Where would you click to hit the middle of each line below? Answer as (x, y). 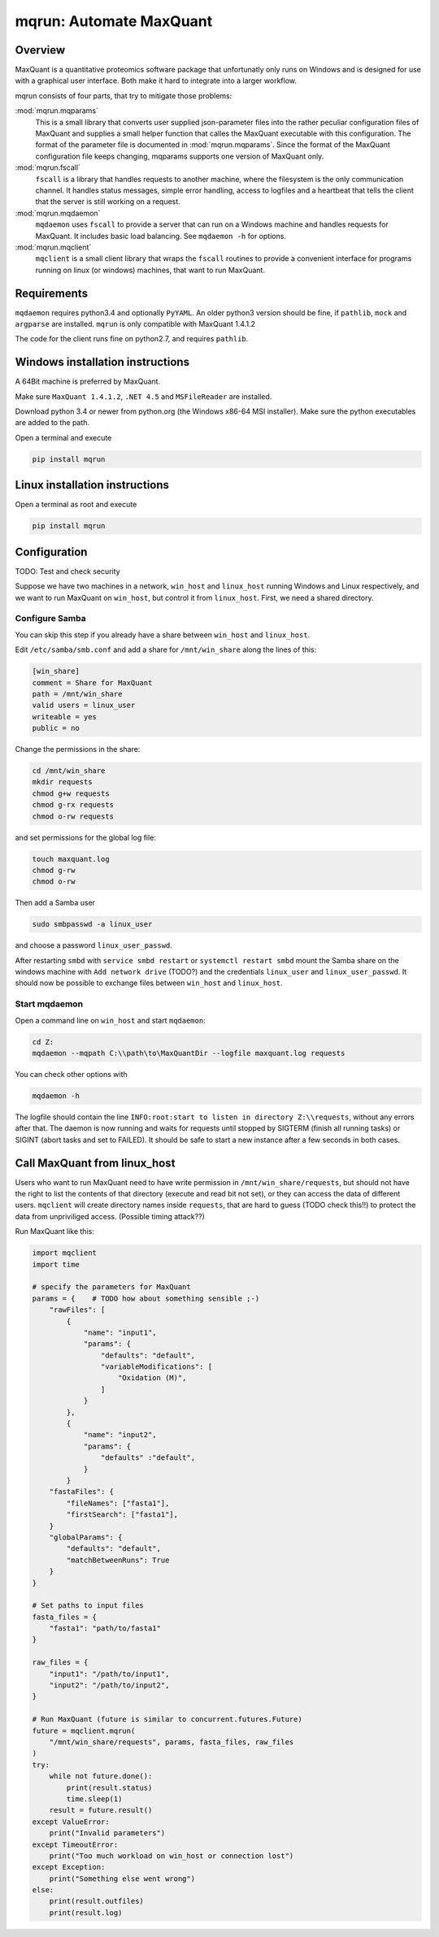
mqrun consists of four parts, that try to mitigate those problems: (124, 96)
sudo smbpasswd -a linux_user (92, 924)
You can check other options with (71, 1074)
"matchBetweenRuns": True (118, 1560)
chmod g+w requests (71, 793)
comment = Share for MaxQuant (92, 682)
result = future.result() (101, 1810)
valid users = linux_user (84, 706)
